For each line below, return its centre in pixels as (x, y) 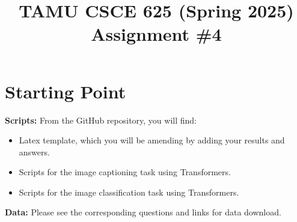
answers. (34, 151)
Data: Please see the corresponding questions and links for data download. (143, 212)
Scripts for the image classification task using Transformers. (129, 192)
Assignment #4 (156, 34)
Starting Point (66, 91)
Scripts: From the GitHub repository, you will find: (101, 120)
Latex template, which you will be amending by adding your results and (152, 140)
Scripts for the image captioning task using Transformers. (125, 172)
